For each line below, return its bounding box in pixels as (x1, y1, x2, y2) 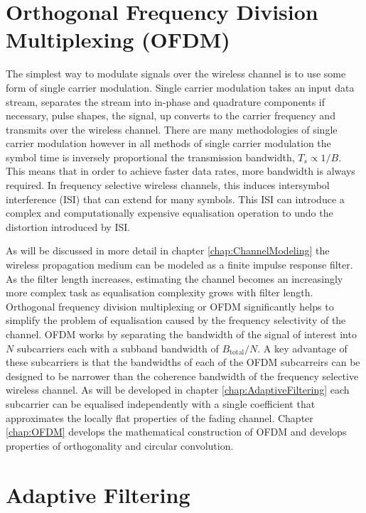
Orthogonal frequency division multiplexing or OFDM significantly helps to (6, 298, 334, 313)
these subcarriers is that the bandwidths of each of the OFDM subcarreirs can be (6, 355, 360, 369)
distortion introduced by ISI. (6, 219, 131, 234)
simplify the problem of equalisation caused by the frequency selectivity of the (6, 313, 346, 328)
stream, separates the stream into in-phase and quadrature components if (6, 94, 325, 109)
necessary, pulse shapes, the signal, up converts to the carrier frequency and (6, 108, 335, 123)
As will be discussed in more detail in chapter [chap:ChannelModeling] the (6, 243, 330, 258)
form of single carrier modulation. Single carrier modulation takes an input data (6, 80, 355, 94)
